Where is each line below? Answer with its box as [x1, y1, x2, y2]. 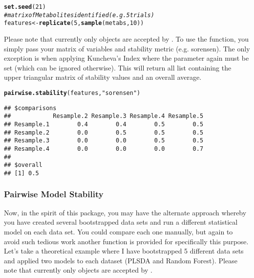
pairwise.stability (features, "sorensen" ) [4, 89, 141, 96]
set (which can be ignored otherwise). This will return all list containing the [4, 62, 232, 72]
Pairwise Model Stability [4, 188, 104, 200]
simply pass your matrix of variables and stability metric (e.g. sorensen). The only [4, 43, 250, 53]
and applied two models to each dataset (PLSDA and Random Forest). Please [4, 255, 237, 265]
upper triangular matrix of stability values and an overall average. [4, 72, 202, 82]
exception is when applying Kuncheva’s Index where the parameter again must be [4, 53, 249, 63]
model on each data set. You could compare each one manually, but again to [4, 226, 233, 236]
